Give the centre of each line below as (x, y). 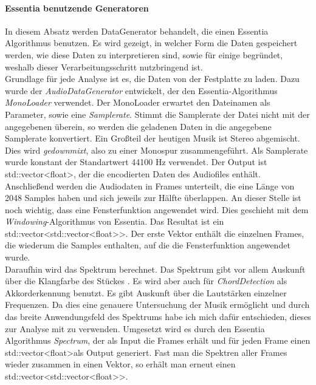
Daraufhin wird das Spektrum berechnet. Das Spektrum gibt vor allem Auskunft (155, 269)
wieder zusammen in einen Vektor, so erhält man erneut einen (120, 364)
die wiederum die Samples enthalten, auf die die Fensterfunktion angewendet (148, 245)
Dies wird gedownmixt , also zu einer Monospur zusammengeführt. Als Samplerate (156, 150)
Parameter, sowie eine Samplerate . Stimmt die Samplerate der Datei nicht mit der (157, 114)
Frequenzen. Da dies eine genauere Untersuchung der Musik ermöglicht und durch (157, 305)
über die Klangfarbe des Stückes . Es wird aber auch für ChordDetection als (146, 281)
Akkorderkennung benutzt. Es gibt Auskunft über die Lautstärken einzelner (146, 292)
